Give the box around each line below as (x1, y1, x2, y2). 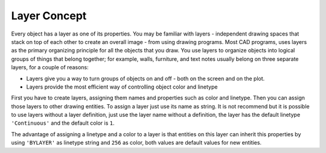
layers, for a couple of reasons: (11, 64, 89, 71)
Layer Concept (11, 9, 87, 22)
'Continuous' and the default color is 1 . (11, 119, 115, 126)
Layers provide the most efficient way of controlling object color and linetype (26, 83, 218, 90)
